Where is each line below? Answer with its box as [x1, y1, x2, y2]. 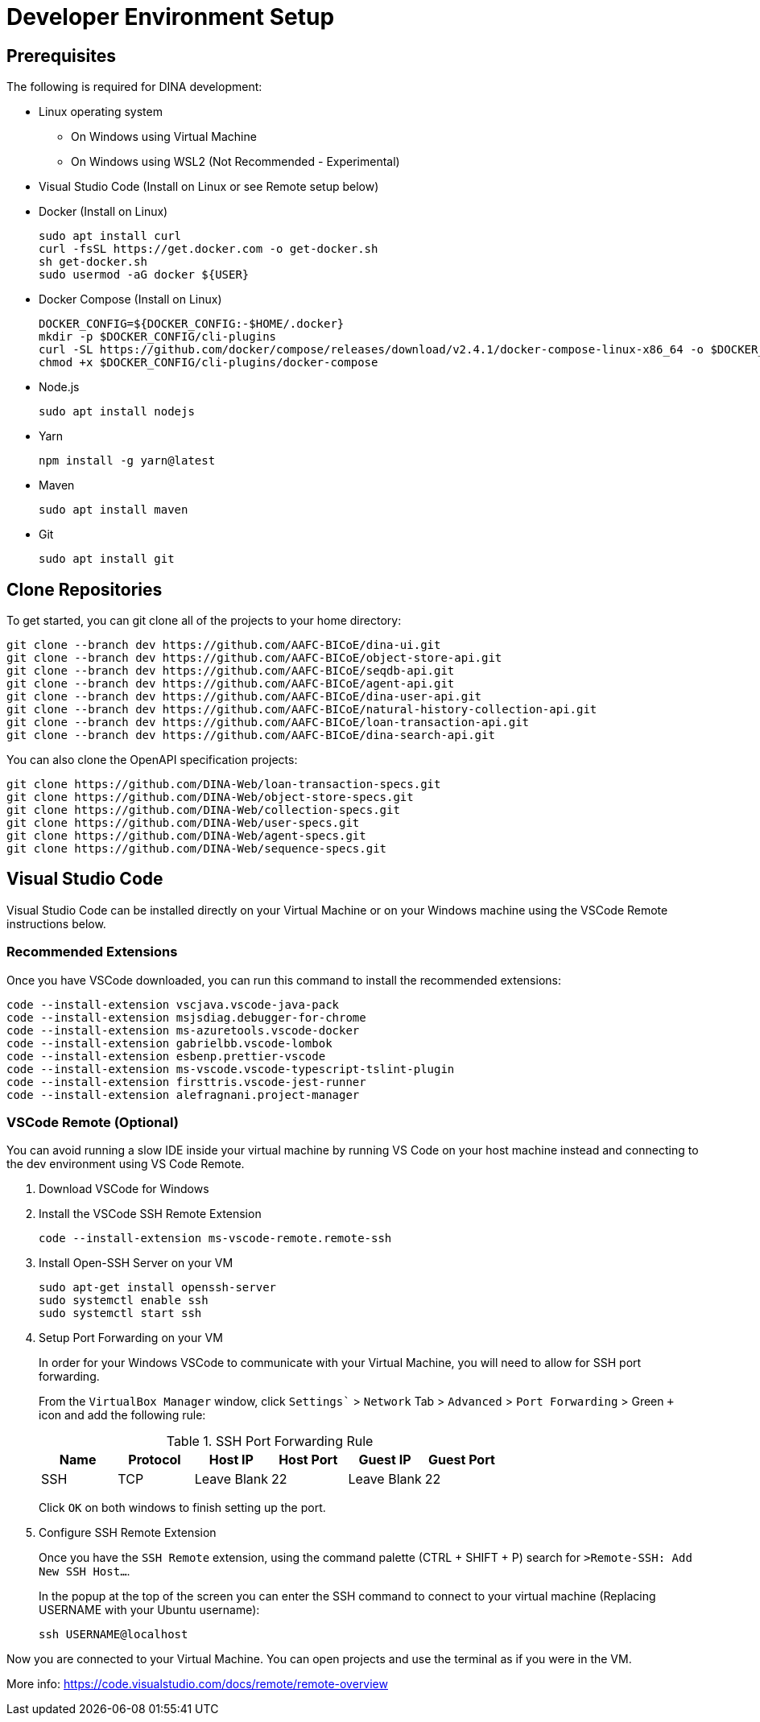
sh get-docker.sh [39, 255, 147, 269]
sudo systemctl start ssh [39, 1307, 202, 1320]
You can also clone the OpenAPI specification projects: [6, 753, 298, 767]
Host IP [209, 1452, 254, 1468]
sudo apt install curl [39, 229, 182, 243]
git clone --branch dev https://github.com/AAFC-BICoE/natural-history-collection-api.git [6, 703, 597, 716]
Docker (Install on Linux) [39, 204, 168, 219]
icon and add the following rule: [39, 1408, 206, 1423]
